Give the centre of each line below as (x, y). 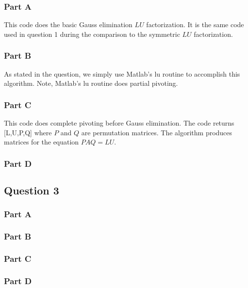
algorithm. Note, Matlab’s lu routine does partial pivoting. (91, 83)
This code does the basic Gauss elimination (68, 24)
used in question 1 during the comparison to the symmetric (92, 34)
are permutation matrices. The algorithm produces (157, 132)
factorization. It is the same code (195, 24)
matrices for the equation (41, 142)
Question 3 (32, 190)
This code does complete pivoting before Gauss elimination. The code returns (119, 123)
